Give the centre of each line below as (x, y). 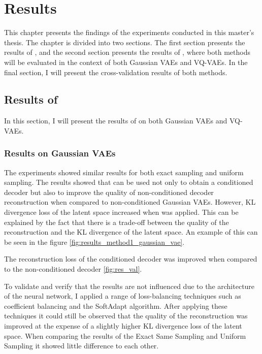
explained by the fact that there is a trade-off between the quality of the (117, 222)
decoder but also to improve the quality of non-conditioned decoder (109, 192)
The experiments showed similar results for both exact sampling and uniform (124, 172)
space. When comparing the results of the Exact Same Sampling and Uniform (125, 335)
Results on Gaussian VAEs (60, 153)
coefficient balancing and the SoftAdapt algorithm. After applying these (116, 305)
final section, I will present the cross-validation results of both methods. (116, 72)
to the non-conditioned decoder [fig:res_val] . (73, 269)
